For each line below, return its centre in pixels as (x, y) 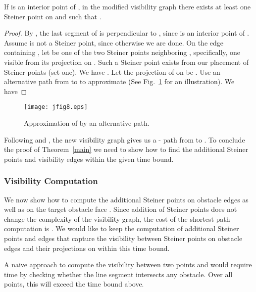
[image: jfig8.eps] (56, 107)
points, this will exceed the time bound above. (74, 284)
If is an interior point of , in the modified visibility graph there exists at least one (127, 6)
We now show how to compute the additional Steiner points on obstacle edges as (126, 199)
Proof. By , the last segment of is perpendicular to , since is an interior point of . (127, 33)
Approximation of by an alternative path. (87, 123)
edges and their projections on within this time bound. (87, 248)
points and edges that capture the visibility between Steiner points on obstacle (123, 238)
